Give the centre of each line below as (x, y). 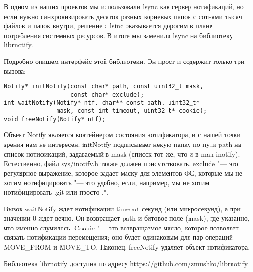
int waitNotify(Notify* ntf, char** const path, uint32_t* (102, 103)
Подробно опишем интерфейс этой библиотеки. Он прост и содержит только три (124, 61)
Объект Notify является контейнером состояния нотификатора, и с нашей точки (122, 135)
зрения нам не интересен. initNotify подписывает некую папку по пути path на (123, 144)
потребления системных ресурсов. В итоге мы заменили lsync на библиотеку (118, 35)
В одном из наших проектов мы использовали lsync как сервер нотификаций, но (124, 6)
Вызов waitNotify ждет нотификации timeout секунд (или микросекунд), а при (122, 208)
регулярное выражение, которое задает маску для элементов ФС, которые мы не (123, 173)
